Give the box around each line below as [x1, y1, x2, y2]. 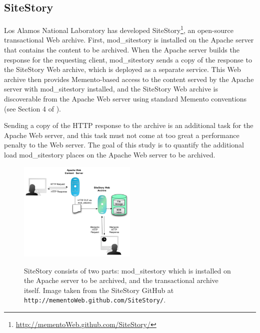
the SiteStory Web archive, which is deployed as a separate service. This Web [4, 64, 241, 74]
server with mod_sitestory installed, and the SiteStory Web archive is [4, 83, 218, 94]
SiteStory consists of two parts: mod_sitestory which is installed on [24, 265, 231, 275]
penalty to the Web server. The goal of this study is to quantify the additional [4, 139, 244, 150]
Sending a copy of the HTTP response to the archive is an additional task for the [4, 120, 253, 130]
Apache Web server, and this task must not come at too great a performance [4, 129, 239, 140]
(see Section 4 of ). [4, 103, 61, 113]
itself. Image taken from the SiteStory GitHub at [24, 284, 174, 295]
